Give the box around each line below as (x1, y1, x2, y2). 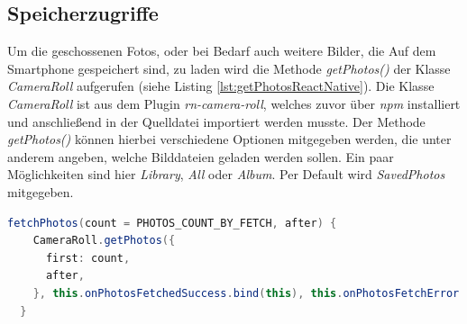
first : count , (45, 251, 131, 265)
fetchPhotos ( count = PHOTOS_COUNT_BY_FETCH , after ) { (7, 216, 337, 229)
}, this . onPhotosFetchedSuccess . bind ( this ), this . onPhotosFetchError (32, 286, 460, 300)
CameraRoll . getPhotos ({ (32, 234, 176, 247)
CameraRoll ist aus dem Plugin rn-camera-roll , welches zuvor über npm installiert (7, 94, 461, 112)
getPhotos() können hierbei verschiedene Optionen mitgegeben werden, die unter (7, 130, 452, 148)
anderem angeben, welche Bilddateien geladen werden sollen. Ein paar (7, 147, 394, 166)
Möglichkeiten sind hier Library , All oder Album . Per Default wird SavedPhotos (7, 165, 445, 184)
